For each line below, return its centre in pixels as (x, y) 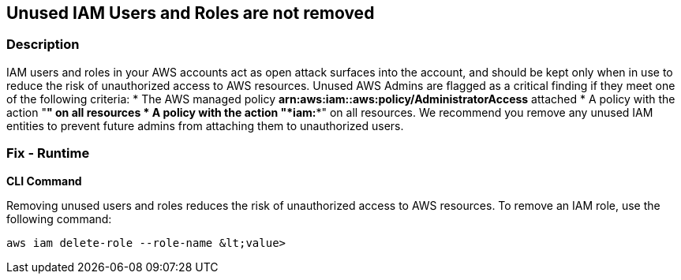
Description (43, 45)
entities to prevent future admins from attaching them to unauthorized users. (205, 125)
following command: (59, 218)
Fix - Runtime (48, 153)
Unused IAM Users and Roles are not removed (191, 13)
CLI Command (44, 181)
